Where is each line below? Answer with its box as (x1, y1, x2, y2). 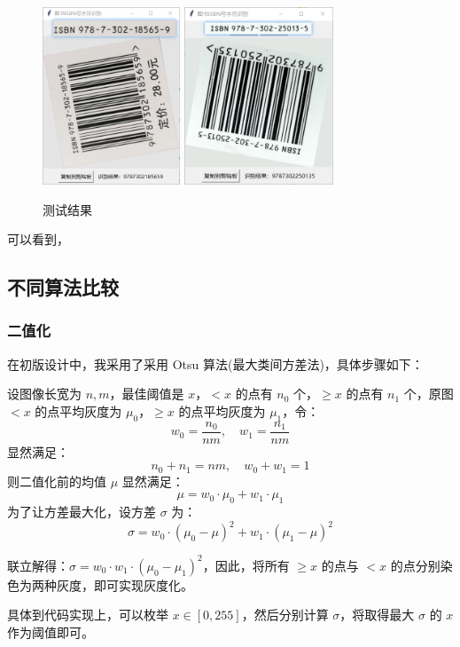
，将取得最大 (339, 605, 415, 624)
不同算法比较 (7, 273, 119, 301)
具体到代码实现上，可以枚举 (7, 605, 168, 624)
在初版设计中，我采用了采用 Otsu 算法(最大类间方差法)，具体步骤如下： (7, 354, 424, 373)
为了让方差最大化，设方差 (7, 502, 156, 521)
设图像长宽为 (7, 384, 82, 403)
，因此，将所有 (202, 556, 290, 574)
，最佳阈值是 (109, 384, 184, 403)
